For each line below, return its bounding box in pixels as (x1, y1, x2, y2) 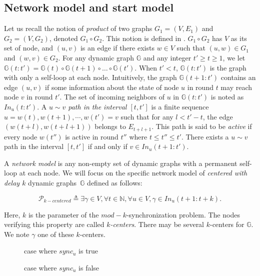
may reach (220, 81, 252, 92)
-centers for (209, 219, 244, 229)
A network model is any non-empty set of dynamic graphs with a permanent (4, 157, 237, 168)
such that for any (120, 111, 173, 121)
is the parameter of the (28, 209, 99, 219)
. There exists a (181, 131, 229, 141)
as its (230, 32, 247, 43)
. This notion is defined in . (102, 32, 185, 43)
